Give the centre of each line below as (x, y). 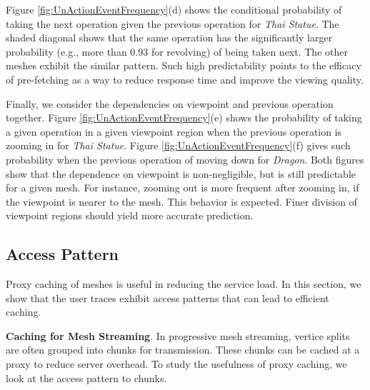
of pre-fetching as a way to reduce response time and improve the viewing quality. (185, 79)
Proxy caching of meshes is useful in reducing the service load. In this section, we (184, 284)
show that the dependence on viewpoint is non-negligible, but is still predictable (181, 173)
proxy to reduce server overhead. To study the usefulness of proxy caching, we (176, 364)
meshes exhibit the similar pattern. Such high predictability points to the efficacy (184, 65)
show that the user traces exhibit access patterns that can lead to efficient (167, 297)
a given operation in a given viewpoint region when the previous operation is (174, 131)
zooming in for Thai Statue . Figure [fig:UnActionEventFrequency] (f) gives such (178, 145)
